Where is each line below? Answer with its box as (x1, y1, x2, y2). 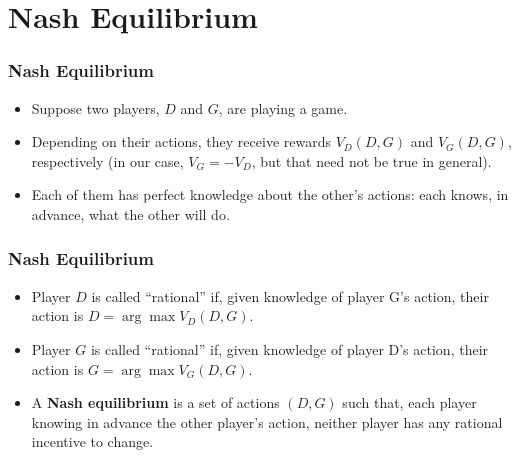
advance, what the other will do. (31, 203, 230, 224)
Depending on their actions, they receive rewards (31, 131, 331, 152)
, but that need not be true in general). (251, 150, 492, 171)
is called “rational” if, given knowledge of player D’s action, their (90, 338, 489, 359)
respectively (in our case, (31, 150, 184, 171)
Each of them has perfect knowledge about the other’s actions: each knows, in (31, 184, 509, 205)
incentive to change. (31, 431, 154, 452)
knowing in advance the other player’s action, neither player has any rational (31, 411, 503, 432)
